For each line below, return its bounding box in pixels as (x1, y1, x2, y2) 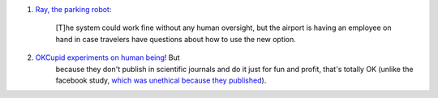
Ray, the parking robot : (35, 5, 112, 14)
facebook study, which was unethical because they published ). (55, 75, 267, 85)
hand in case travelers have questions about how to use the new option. (55, 34, 296, 44)
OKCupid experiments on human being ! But (35, 53, 180, 62)
